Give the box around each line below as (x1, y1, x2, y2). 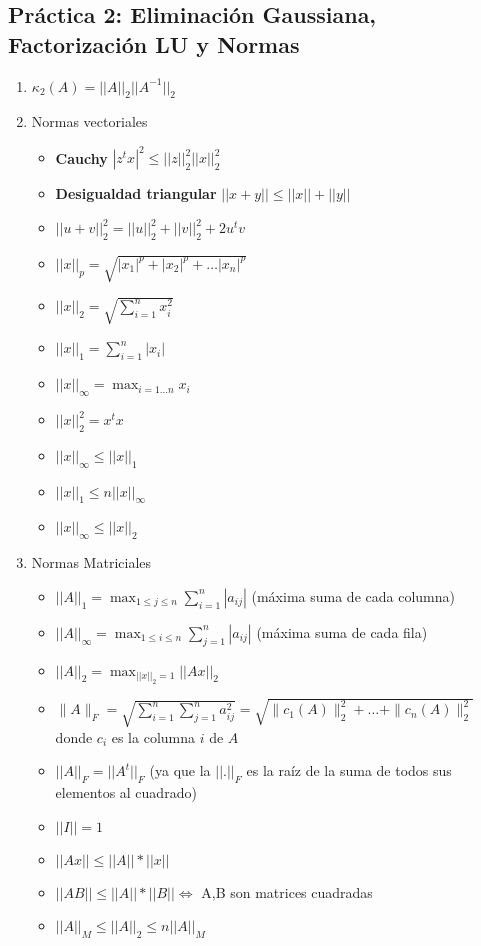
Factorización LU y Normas (8, 28, 300, 59)
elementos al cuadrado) (55, 781, 197, 802)
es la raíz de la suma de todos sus (246, 760, 452, 781)
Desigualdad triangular (55, 183, 217, 204)
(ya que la (149, 760, 211, 781)
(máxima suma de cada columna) (251, 585, 455, 606)
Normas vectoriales (31, 111, 148, 132)
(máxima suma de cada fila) (256, 621, 428, 642)
